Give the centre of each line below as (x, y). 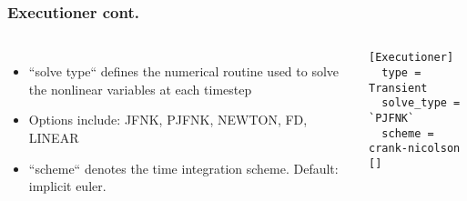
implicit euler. (67, 186)
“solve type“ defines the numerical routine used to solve (184, 71)
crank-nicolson (415, 149)
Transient (398, 88)
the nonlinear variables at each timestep (140, 89)
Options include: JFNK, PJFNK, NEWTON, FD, (168, 120)
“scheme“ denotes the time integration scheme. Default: (183, 168)
